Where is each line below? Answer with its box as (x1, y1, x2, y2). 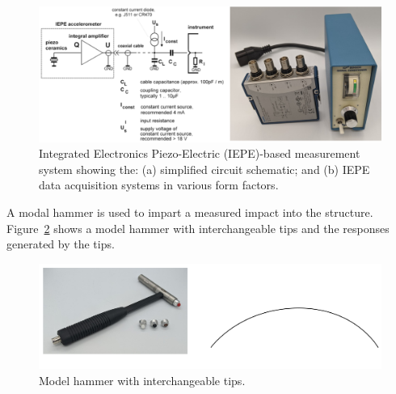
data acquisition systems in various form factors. (39, 176, 279, 193)
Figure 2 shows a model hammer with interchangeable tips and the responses (6, 219, 390, 236)
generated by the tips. (6, 235, 115, 252)
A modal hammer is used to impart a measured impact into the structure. (6, 204, 373, 221)
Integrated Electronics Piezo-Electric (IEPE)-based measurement (39, 145, 360, 162)
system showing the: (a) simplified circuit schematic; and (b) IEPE (39, 160, 370, 177)
